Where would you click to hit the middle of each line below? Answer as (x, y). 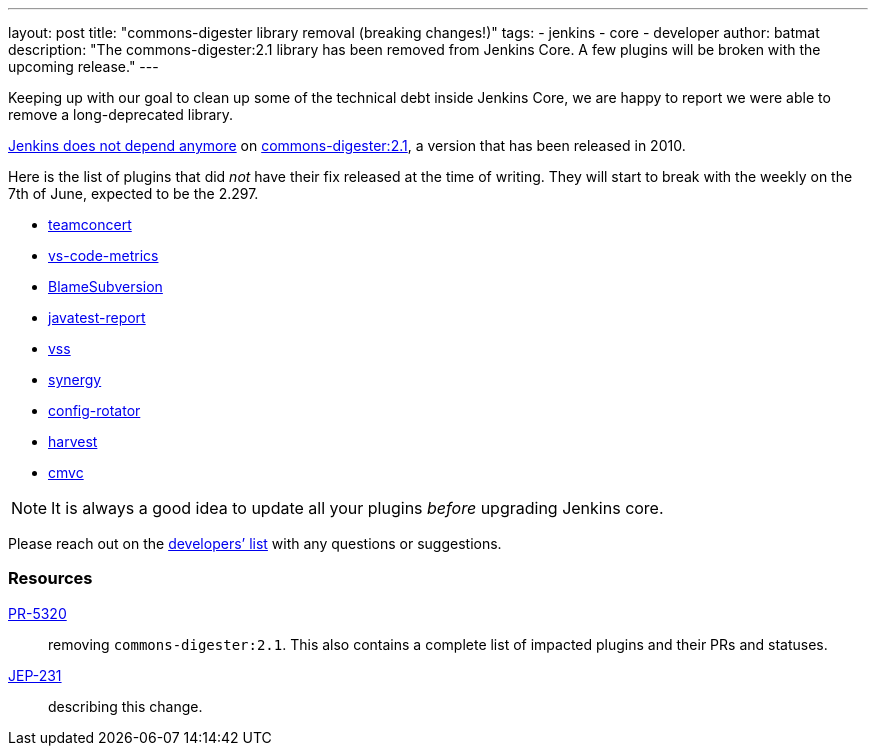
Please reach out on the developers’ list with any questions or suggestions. (255, 543)
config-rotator (94, 410)
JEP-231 (35, 675)
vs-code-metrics (103, 255)
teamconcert (90, 224)
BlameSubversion (105, 286)
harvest (73, 441)
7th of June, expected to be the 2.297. (133, 193)
